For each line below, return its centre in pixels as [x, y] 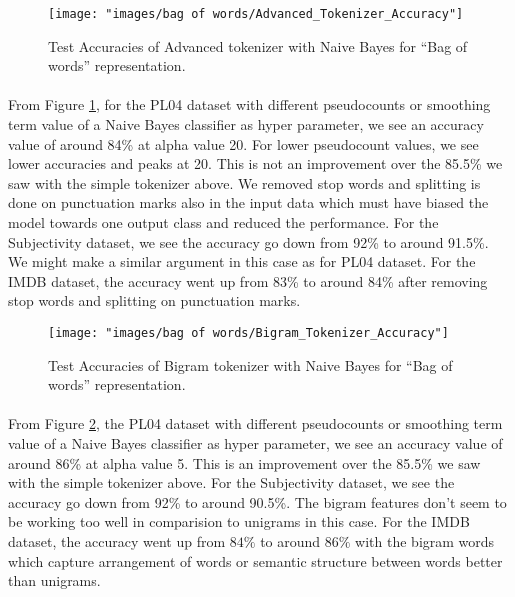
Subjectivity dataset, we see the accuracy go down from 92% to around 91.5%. [248, 241]
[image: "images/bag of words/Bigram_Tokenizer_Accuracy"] [248, 332]
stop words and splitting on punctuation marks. [154, 300]
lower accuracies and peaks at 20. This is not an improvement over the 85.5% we [255, 163]
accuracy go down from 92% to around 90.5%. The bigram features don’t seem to [257, 501]
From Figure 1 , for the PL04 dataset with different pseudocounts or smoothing [249, 104]
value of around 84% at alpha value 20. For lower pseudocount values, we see [243, 143]
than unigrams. [54, 580]
